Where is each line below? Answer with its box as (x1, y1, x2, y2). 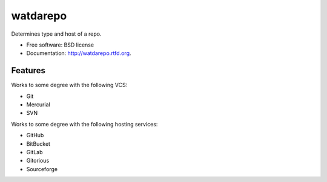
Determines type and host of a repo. (11, 30, 102, 37)
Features (11, 65, 45, 76)
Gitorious (26, 157, 50, 164)
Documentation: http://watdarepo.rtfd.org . (26, 50, 131, 57)
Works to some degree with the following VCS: (11, 82, 128, 89)
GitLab (26, 148, 43, 155)
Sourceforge (26, 165, 58, 172)
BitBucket (26, 140, 51, 148)
